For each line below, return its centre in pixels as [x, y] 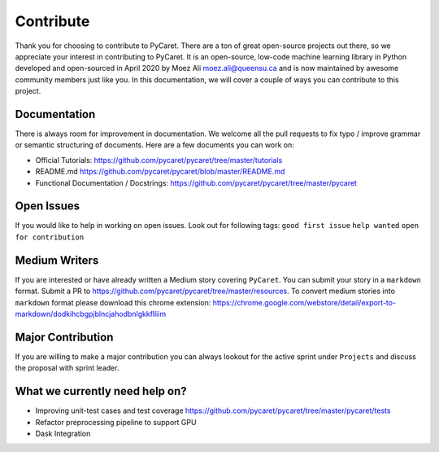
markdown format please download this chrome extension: [113, 302]
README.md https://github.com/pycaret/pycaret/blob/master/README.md [160, 172]
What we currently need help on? [101, 391]
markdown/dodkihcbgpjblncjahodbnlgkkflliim [91, 314]
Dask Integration [63, 433]
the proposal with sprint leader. [67, 368]
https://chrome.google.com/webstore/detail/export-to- [304, 302]
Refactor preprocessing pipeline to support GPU [116, 422]
